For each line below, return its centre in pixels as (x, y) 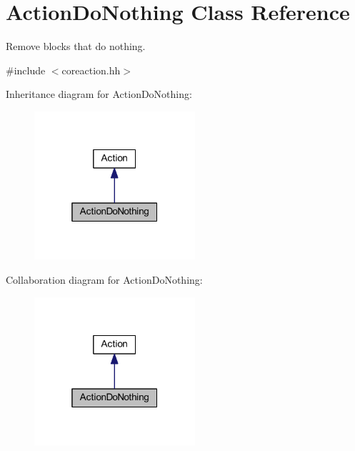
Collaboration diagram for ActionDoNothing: (104, 279)
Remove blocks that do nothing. (76, 46)
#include (26, 70)
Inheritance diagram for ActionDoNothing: (99, 94)
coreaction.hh (91, 70)
